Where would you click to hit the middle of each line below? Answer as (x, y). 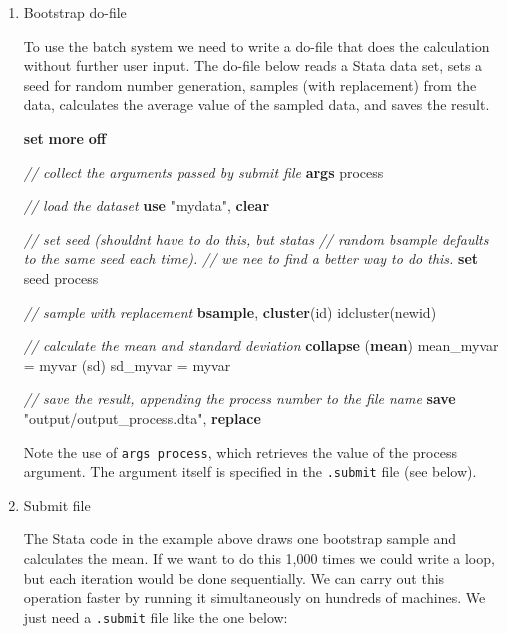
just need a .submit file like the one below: (155, 616)
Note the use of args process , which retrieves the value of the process (240, 451)
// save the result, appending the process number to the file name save (239, 398)
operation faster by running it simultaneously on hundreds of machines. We (254, 597)
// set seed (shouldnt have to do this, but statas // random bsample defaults (256, 238)
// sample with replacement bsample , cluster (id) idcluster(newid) (230, 311)
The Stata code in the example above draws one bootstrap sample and (240, 538)
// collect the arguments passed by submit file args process (203, 171)
